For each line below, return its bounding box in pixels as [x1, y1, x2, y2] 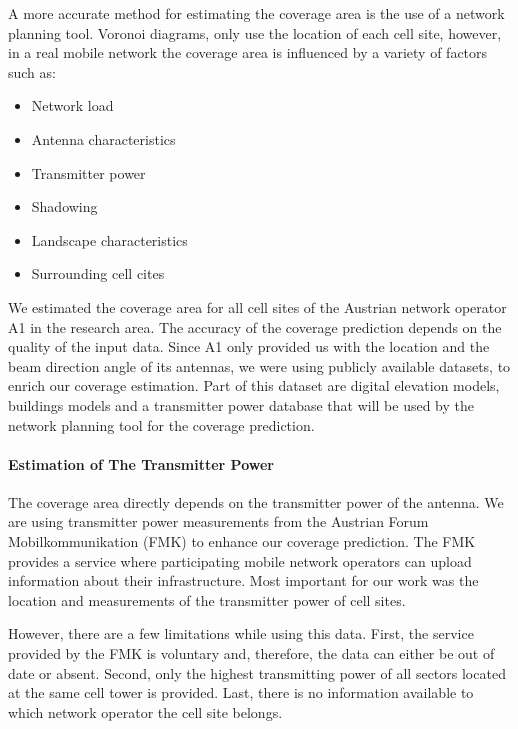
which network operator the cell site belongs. [8, 701, 283, 722]
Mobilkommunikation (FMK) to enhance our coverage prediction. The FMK [8, 531, 476, 552]
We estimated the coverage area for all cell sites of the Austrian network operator [8, 296, 507, 317]
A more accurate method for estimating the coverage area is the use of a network [8, 3, 505, 23]
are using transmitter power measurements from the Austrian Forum [8, 511, 429, 532]
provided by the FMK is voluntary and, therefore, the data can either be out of [8, 643, 495, 664]
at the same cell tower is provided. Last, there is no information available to [8, 682, 474, 703]
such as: [8, 61, 56, 82]
